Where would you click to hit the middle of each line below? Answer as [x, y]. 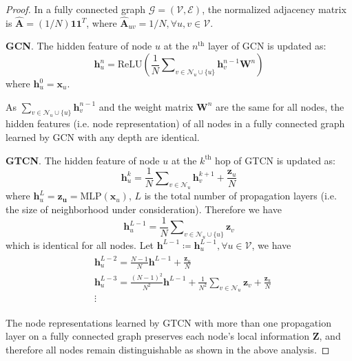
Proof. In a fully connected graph [75, 9]
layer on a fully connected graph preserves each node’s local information [158, 336]
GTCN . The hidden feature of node [83, 160]
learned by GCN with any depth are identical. [103, 136]
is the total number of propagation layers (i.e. [240, 196]
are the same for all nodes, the [280, 106]
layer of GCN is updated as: [267, 46]
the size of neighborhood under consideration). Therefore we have [144, 209]
